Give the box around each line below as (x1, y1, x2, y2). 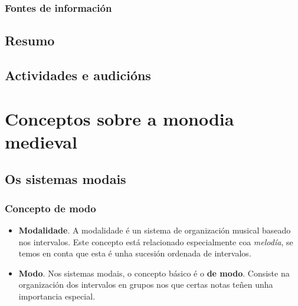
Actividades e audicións (5, 66, 151, 84)
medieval (5, 129, 77, 153)
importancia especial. (18, 289, 96, 302)
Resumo (5, 31, 55, 50)
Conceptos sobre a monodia (5, 106, 234, 130)
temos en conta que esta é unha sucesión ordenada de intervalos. (18, 247, 251, 259)
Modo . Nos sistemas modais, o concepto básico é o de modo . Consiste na (18, 266, 290, 279)
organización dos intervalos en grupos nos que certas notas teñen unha (18, 278, 273, 291)
